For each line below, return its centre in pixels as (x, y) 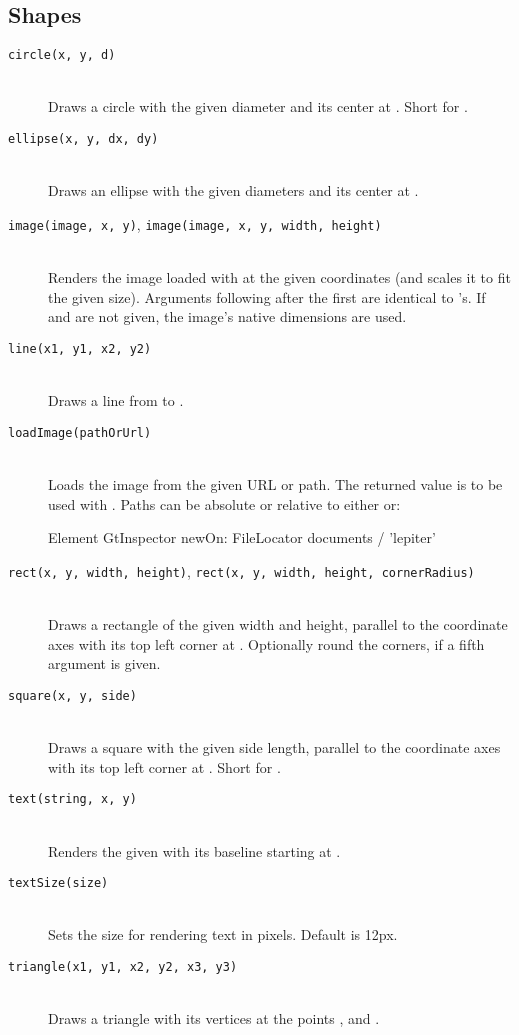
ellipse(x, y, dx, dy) (83, 139)
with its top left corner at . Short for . (164, 766)
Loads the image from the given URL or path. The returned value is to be (275, 484)
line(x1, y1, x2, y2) (80, 348)
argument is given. (104, 663)
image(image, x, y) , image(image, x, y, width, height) (195, 223)
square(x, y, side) (72, 695)
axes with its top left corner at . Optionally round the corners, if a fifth (266, 643)
